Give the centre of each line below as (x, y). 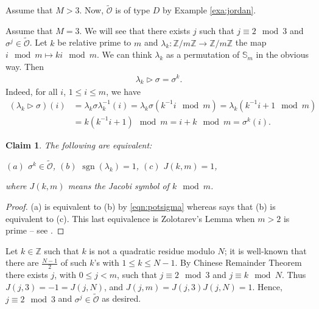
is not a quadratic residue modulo (152, 250)
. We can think (124, 54)
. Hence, (267, 286)
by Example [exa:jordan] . (209, 10)
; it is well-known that (265, 250)
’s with (107, 262)
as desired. (121, 298)
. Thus (294, 275)
